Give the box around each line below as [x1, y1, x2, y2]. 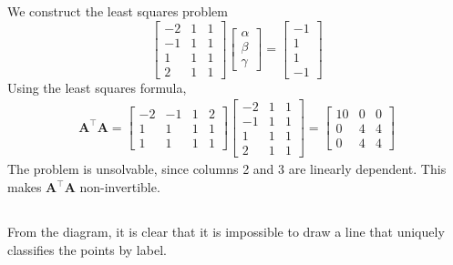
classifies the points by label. [7, 240, 167, 259]
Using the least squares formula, [7, 77, 187, 97]
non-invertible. [79, 178, 160, 197]
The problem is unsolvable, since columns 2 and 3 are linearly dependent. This [7, 159, 447, 178]
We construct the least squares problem [7, 2, 228, 20]
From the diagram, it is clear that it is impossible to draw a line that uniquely [7, 222, 445, 241]
